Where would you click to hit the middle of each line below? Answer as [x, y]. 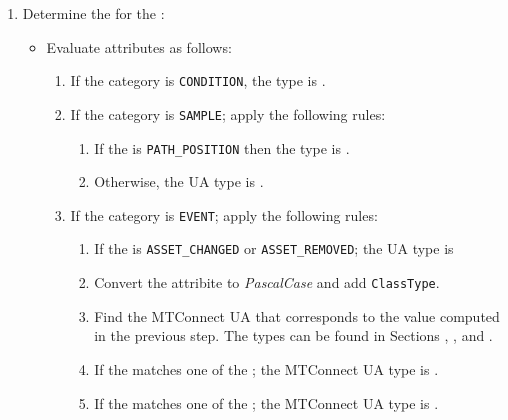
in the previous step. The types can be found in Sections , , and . [293, 335]
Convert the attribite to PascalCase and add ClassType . [267, 282]
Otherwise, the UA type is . [179, 181]
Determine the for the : [93, 13]
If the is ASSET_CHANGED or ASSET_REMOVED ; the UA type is [274, 248]
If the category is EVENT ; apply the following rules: [224, 214]
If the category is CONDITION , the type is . [198, 80]
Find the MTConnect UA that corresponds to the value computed [297, 315]
